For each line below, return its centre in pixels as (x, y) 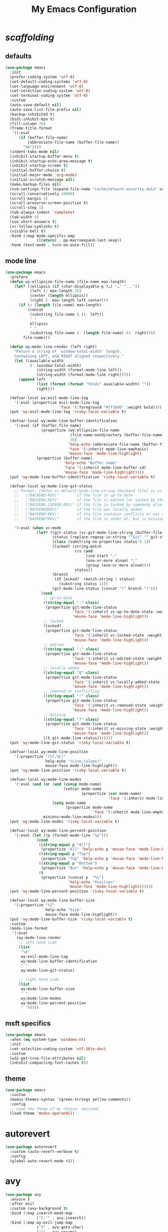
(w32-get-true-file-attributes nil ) (48, 1058)
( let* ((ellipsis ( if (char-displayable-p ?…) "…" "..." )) (77, 286)
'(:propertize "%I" (34, 905)
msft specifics (28, 1023)
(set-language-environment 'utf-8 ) (47, 86)
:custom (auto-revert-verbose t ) (44, 1152)
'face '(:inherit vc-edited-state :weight (117, 659)
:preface (19, 277)
